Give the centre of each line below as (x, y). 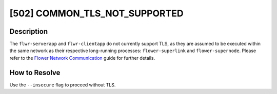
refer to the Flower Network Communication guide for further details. (82, 58)
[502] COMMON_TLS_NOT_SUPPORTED (96, 13)
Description (29, 31)
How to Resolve (35, 72)
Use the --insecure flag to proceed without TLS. (63, 85)
